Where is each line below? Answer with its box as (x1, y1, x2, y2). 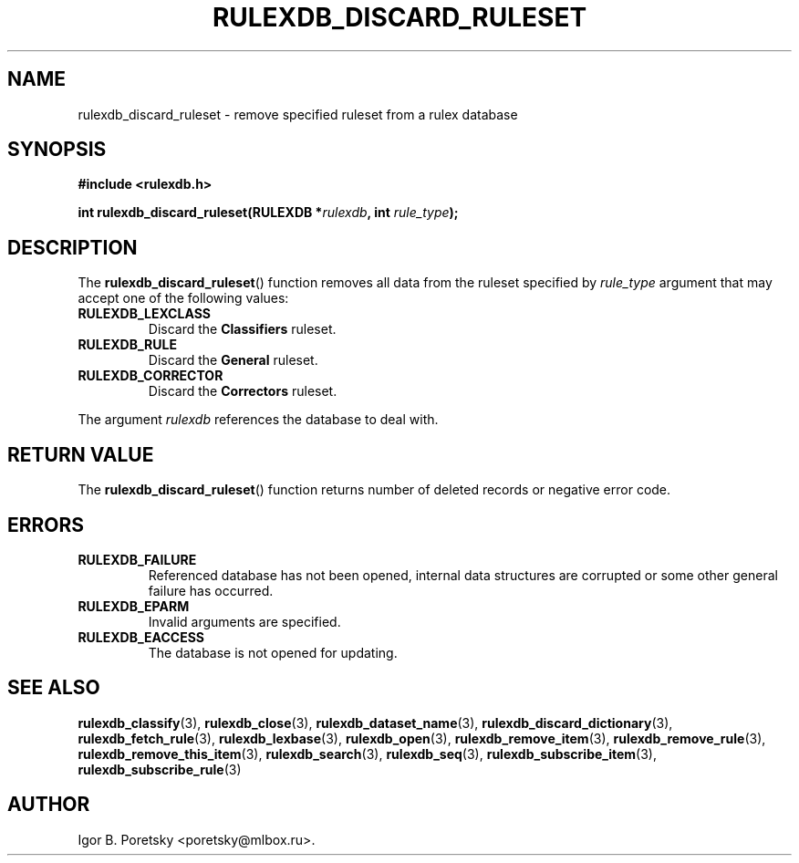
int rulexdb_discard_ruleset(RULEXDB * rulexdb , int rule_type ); (78, 204, 459, 221)
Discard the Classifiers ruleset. (148, 321, 337, 338)
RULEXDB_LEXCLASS (78, 306, 211, 322)
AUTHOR (7, 793, 90, 816)
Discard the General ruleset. (148, 352, 318, 369)
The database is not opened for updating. (148, 644, 398, 660)
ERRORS (7, 513, 85, 536)
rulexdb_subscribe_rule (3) (78, 761, 242, 777)
